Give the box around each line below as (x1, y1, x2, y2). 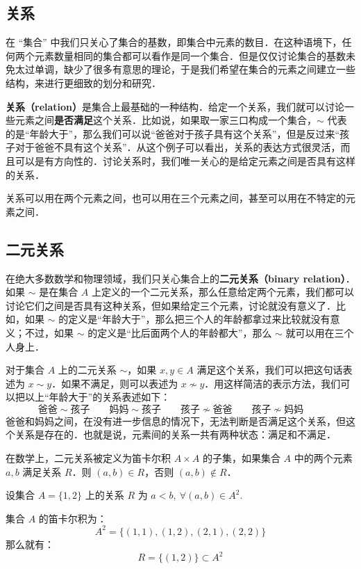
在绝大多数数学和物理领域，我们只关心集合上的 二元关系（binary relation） (6, 271, 346, 285)
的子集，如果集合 (202, 451, 280, 465)
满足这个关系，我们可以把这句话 (196, 362, 343, 377)
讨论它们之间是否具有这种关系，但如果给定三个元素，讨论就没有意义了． (6, 298, 336, 312)
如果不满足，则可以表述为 (61, 376, 178, 390)
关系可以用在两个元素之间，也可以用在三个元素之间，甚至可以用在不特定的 (6, 191, 346, 205)
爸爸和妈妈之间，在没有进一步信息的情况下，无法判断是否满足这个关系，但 (6, 413, 346, 428)
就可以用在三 (285, 325, 344, 339)
